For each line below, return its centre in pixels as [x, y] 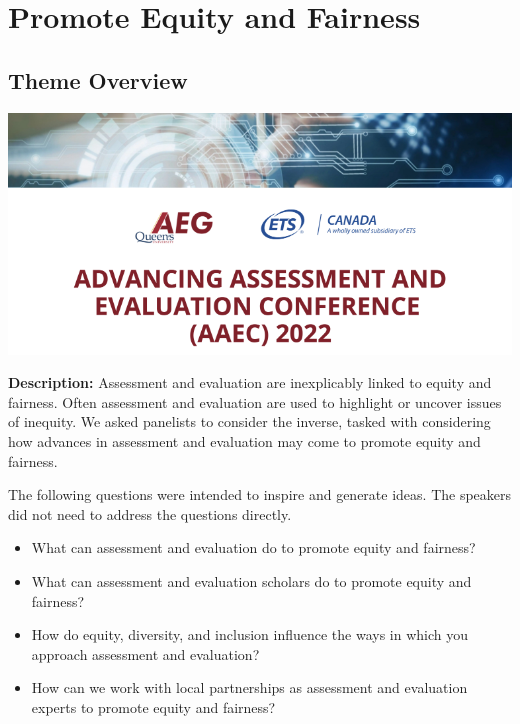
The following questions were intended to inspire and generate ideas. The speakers [260, 494]
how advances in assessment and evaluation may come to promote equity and [244, 441]
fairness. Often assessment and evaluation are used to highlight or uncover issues [255, 401]
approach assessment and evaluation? [145, 653]
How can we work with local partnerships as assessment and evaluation [249, 687]
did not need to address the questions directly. [150, 513]
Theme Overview [98, 79]
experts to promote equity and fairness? [153, 706]
